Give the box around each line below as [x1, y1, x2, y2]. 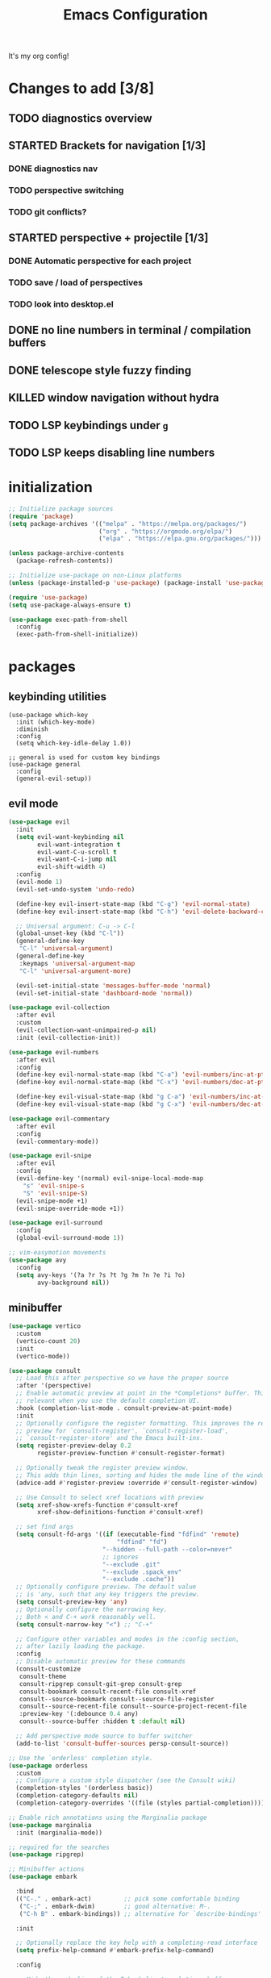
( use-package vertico [8, 1322, 81, 1330]
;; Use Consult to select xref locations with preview [15, 1493, 204, 1501]
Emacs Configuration [63, 6, 208, 24]
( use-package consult [8, 1367, 81, 1375]
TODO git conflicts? [8, 206, 87, 217]
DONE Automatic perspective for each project [8, 256, 192, 267]
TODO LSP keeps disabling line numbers [8, 446, 215, 460]
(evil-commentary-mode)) [15, 1137, 99, 1145]
